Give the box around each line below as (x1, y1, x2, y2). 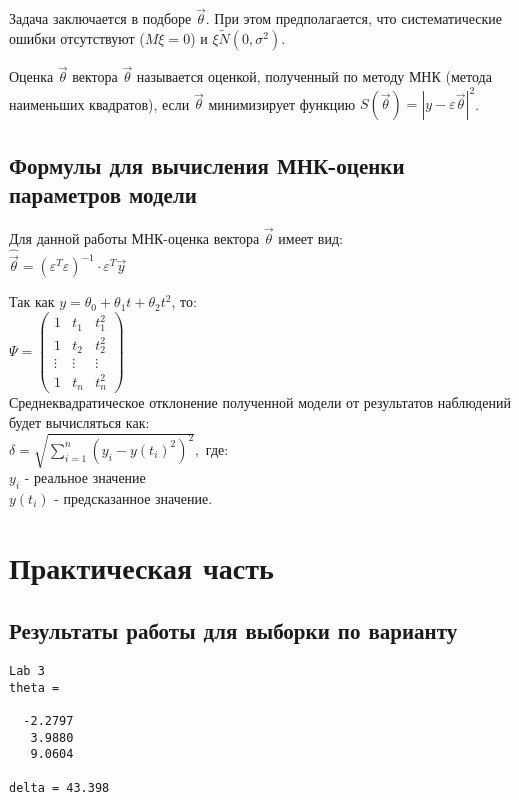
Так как (9, 291, 55, 312)
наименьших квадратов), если (9, 93, 190, 114)
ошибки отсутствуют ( (9, 28, 145, 49)
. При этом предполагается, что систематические (205, 8, 502, 29)
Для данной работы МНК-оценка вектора (9, 228, 260, 249)
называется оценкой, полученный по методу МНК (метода (136, 66, 492, 87)
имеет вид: (278, 228, 343, 249)
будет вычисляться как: (9, 412, 150, 432)
